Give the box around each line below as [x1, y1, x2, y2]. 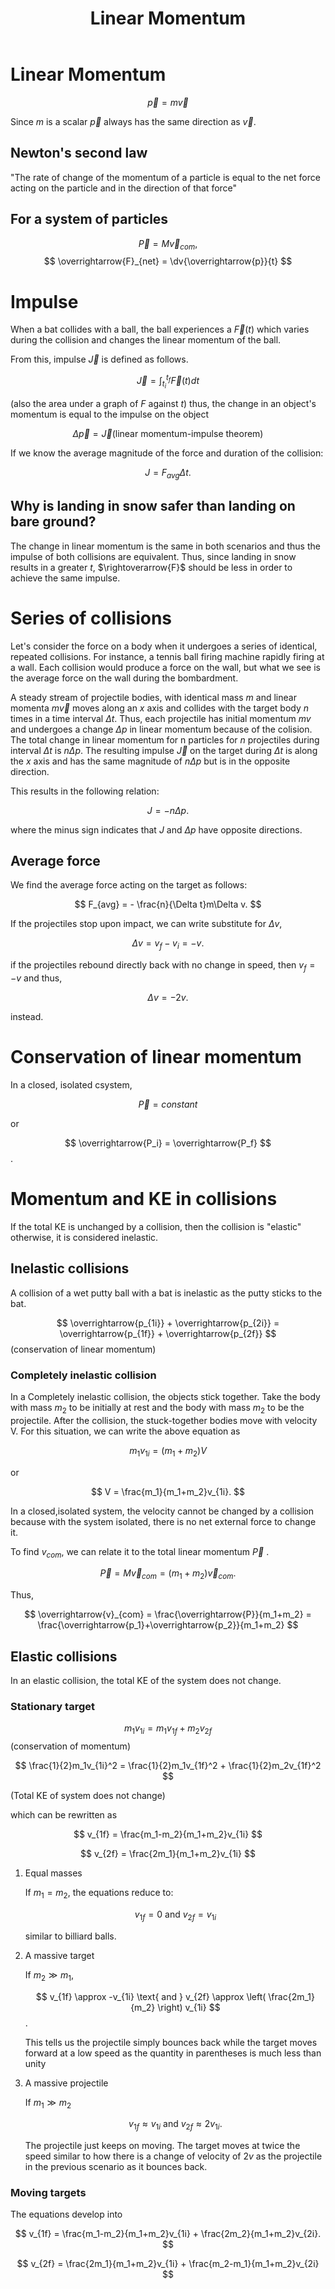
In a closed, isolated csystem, [10, 1078, 133, 1091]
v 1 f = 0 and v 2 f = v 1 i [134, 1908, 217, 1922]
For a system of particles [10, 211, 169, 228]
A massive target [24, 1949, 95, 1961]
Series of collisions [10, 607, 173, 629]
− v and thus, [10, 972, 63, 984]
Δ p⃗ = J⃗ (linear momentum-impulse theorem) [72, 428, 264, 440]
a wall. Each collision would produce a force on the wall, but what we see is [10, 661, 321, 673]
